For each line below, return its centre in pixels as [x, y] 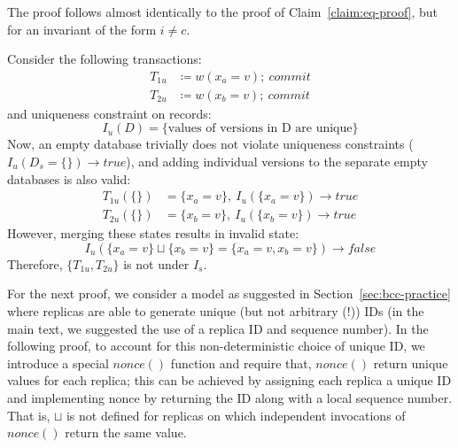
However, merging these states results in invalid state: [153, 233]
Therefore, [35, 263]
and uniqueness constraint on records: [109, 113]
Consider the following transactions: [105, 59]
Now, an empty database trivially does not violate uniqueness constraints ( [210, 144]
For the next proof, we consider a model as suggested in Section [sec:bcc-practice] [229, 294]
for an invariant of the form [82, 29]
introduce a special [58, 363]
